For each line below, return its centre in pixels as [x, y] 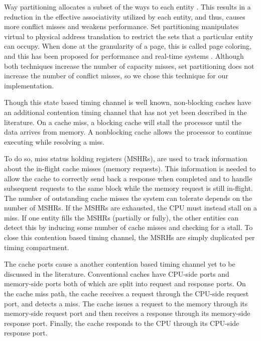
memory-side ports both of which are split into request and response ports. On [125, 283]
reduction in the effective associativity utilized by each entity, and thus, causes [125, 16]
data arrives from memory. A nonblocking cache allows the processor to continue [128, 132]
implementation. [29, 85]
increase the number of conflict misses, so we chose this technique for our [116, 76]
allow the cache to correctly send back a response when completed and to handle [128, 178]
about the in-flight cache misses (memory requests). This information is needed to [130, 168]
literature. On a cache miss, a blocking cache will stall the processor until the [123, 122]
